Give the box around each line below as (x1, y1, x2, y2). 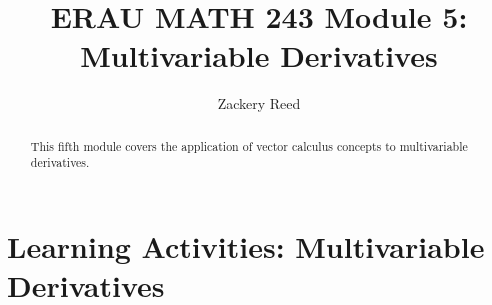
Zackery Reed (217, 93, 301, 114)
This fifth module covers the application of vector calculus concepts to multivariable (30, 137, 468, 154)
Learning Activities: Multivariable (7, 226, 485, 267)
